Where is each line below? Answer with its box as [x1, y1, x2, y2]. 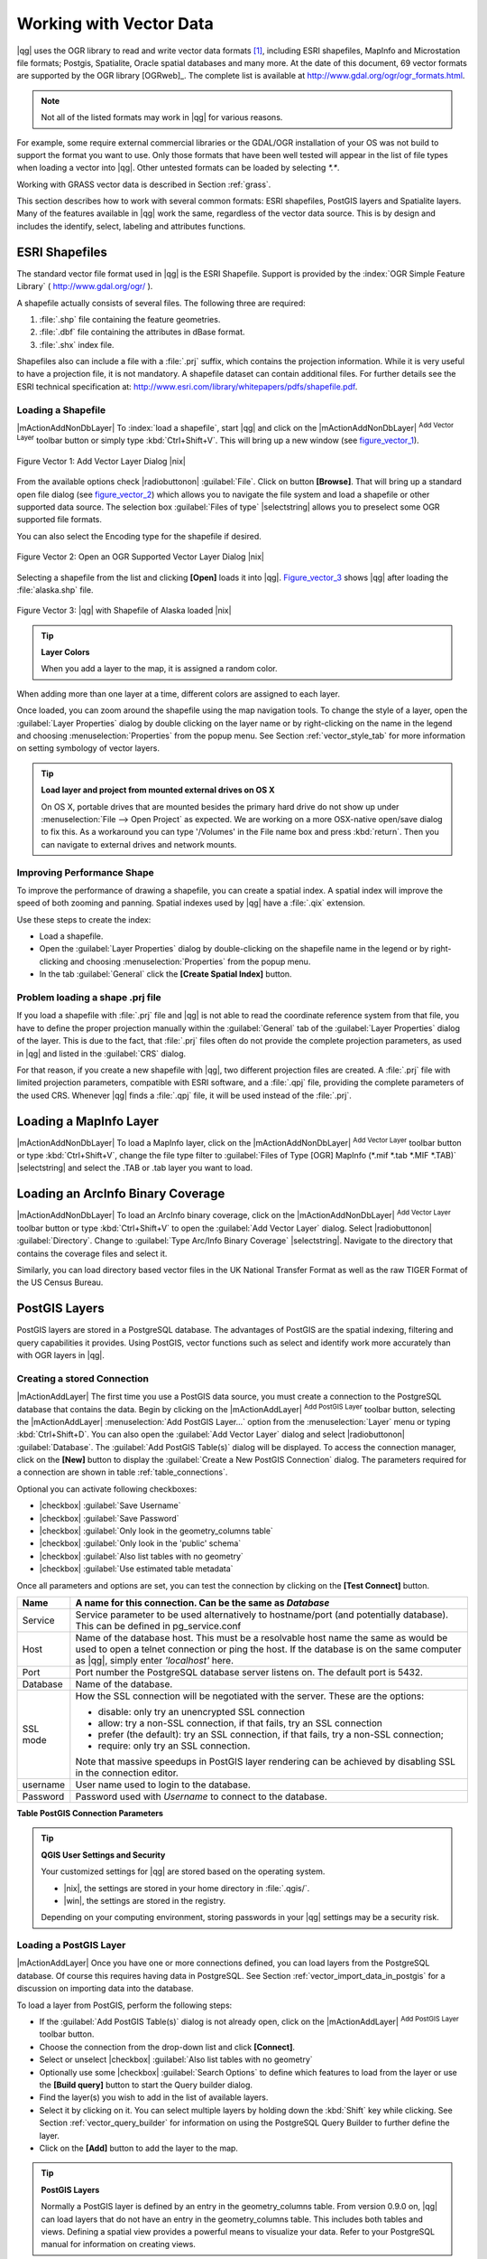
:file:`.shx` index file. [39, 339, 115, 350]
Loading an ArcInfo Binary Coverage [16, 1186, 225, 1202]
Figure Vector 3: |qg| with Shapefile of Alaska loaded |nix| [16, 605, 232, 616]
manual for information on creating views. [41, 2239, 196, 2250]
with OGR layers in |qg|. [16, 1349, 106, 1360]
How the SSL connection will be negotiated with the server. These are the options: [75, 1690, 424, 1702]
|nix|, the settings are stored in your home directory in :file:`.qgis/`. [63, 1882, 310, 1893]
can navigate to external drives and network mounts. [41, 839, 237, 849]
